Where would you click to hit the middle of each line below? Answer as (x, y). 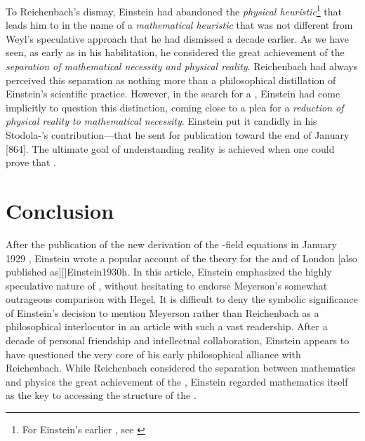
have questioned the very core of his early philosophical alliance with (153, 354)
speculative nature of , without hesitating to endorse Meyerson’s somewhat (167, 285)
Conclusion (60, 210)
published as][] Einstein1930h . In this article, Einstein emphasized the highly (169, 272)
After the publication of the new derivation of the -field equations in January (171, 244)
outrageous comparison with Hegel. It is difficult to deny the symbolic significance (182, 299)
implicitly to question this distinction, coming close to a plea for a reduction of (175, 107)
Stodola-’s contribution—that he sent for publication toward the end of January (178, 135)
